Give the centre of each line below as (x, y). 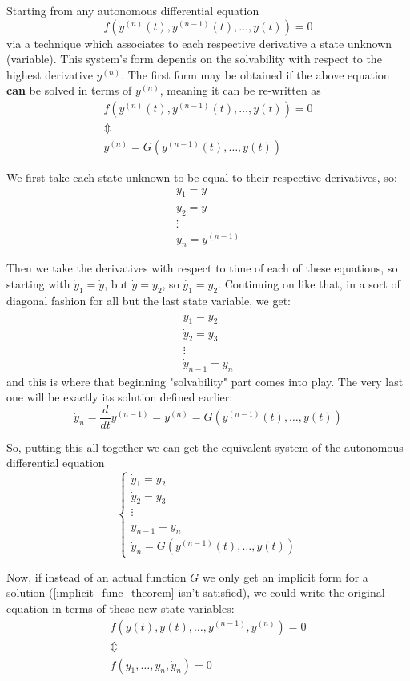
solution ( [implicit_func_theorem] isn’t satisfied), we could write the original (196, 592)
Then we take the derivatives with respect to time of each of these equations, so (202, 268)
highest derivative (50, 74)
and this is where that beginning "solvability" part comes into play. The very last (205, 381)
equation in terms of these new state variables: (121, 608)
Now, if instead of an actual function (96, 576)
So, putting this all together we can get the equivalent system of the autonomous (205, 447)
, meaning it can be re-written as (240, 90)
